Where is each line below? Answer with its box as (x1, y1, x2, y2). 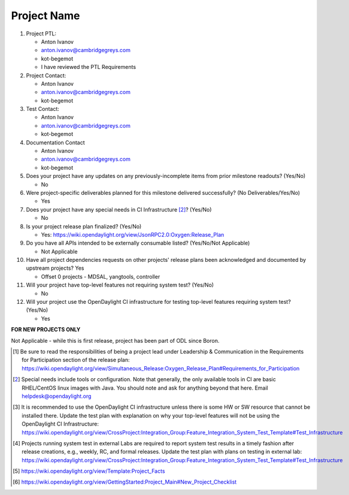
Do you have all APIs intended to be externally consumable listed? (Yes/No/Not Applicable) (26, 240, 250, 247)
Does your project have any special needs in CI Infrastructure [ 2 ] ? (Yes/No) (26, 206, 212, 213)
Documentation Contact (26, 138, 85, 146)
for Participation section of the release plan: (22, 357, 130, 364)
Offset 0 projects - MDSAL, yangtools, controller (41, 273, 160, 280)
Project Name (11, 9, 80, 22)
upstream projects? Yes (26, 264, 84, 272)
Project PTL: (26, 30, 57, 37)
